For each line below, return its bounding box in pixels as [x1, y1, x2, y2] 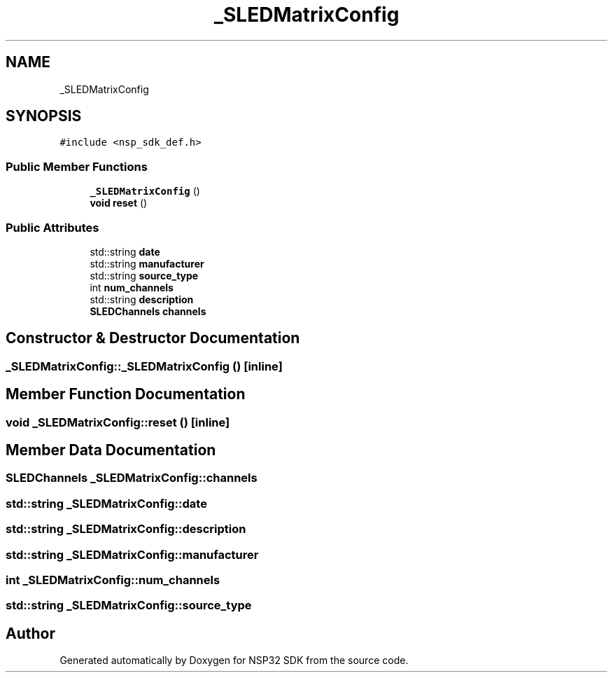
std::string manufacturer [90, 257, 204, 270]
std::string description [90, 293, 194, 305]
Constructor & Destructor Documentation [6, 329, 300, 347]
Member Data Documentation [6, 441, 216, 459]
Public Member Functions [6, 159, 148, 174]
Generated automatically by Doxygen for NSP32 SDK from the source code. [59, 654, 409, 667]
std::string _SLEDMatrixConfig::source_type [6, 598, 252, 613]
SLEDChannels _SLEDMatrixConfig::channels [6, 471, 258, 485]
